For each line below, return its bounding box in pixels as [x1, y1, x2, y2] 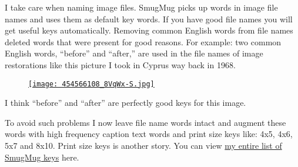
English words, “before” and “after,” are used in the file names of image [5, 47, 263, 59]
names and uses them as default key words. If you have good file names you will [5, 12, 293, 25]
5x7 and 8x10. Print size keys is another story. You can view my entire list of [5, 139, 282, 151]
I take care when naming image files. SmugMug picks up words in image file [5, 1, 278, 13]
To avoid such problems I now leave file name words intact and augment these [5, 116, 286, 128]
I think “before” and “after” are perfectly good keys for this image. [5, 96, 246, 109]
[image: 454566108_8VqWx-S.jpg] [28, 79, 155, 88]
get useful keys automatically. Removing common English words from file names [5, 24, 293, 36]
